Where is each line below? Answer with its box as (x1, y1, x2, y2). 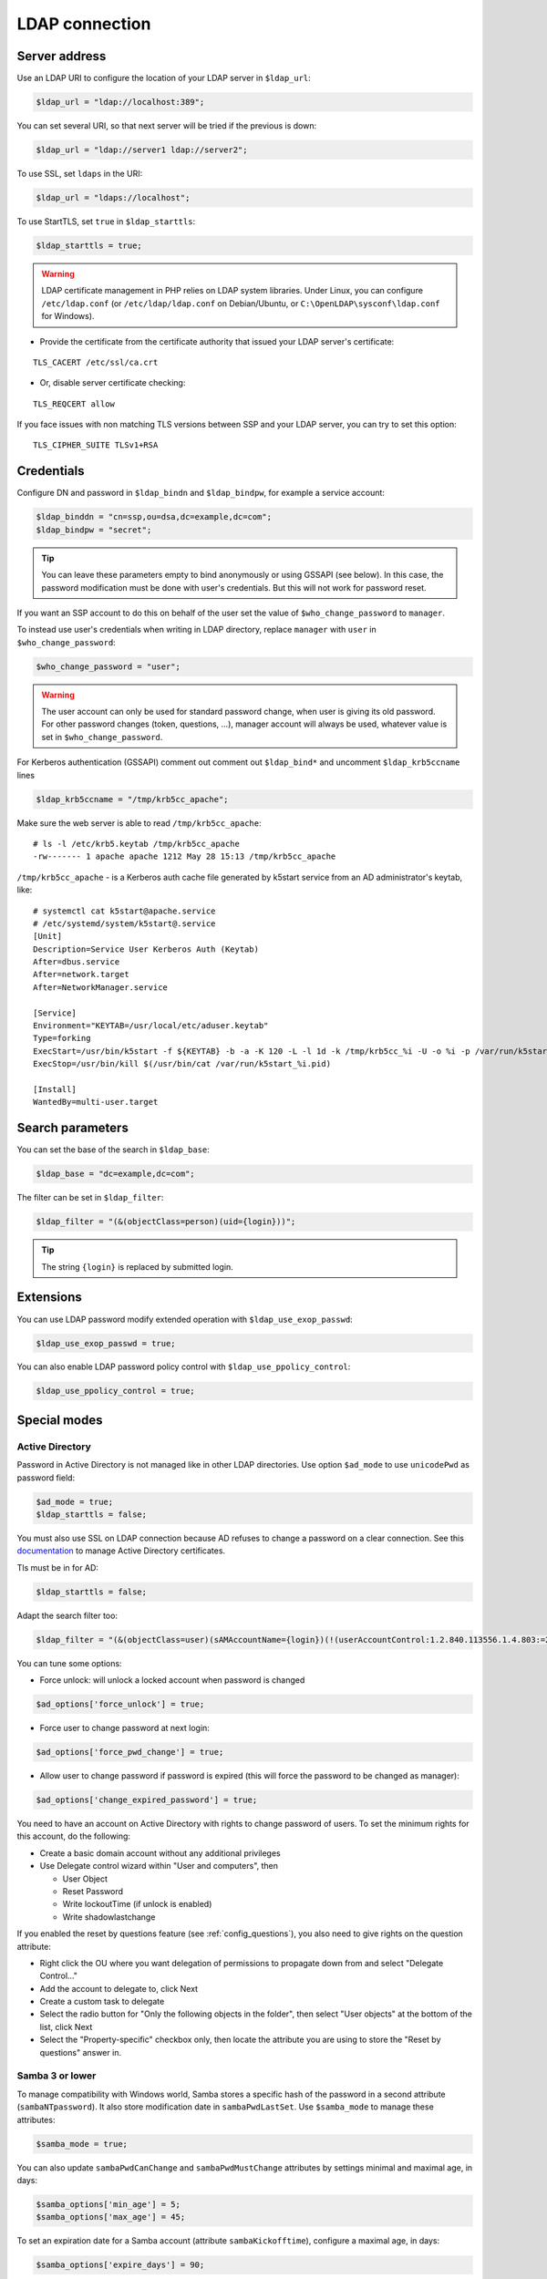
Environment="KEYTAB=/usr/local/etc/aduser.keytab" (33, 1021, 269, 1031)
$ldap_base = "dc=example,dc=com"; (36, 1169, 195, 1180)
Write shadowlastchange (62, 1911, 156, 1923)
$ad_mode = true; (36, 1496, 114, 1507)
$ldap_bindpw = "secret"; (36, 524, 152, 535)
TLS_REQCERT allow (33, 398, 116, 409)
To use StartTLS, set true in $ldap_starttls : (16, 215, 196, 227)
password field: (16, 1472, 76, 1483)
